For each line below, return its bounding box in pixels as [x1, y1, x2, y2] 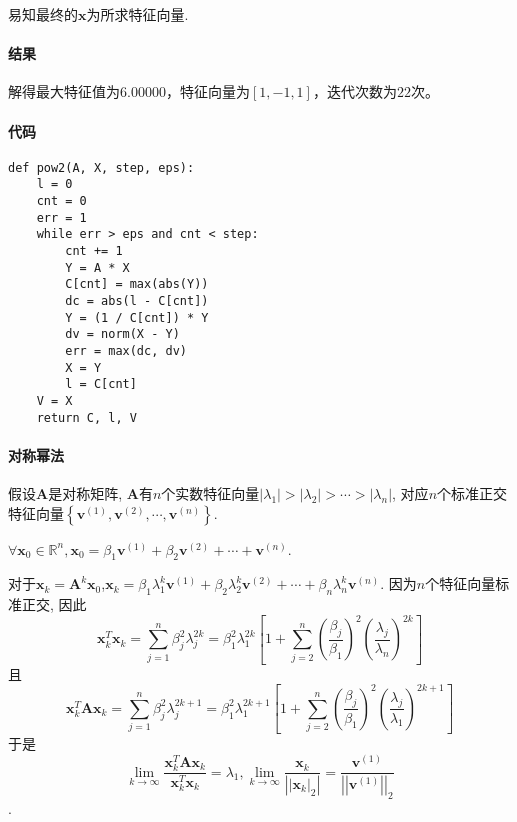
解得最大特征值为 [8, 81, 120, 102]
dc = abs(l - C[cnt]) [65, 294, 209, 309]
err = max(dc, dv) [65, 344, 187, 358]
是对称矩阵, [48, 483, 123, 504]
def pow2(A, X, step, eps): [8, 160, 195, 175]
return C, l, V [36, 410, 137, 425]
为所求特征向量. [86, 4, 189, 24]
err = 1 [36, 210, 87, 225]
